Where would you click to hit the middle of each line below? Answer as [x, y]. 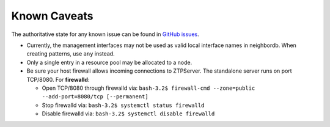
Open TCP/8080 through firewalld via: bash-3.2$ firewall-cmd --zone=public [148, 88]
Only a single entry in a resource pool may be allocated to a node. [109, 62]
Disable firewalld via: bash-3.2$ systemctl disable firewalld [128, 114]
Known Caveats [52, 16]
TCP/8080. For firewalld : [58, 79]
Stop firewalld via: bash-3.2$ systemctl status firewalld [123, 105]
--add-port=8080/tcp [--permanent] [95, 97]
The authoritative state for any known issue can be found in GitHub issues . [105, 34]
